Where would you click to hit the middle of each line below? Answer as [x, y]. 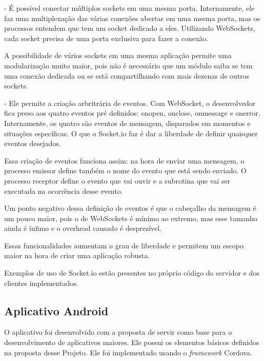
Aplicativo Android [56, 310]
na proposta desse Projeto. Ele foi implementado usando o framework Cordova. [128, 352]
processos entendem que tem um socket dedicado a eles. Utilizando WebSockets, [130, 28]
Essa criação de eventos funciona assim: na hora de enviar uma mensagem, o [124, 160]
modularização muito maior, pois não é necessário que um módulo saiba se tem [128, 65]
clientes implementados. [41, 283]
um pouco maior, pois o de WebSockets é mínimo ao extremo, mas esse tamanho [131, 218]
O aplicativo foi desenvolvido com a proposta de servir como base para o [118, 332]
